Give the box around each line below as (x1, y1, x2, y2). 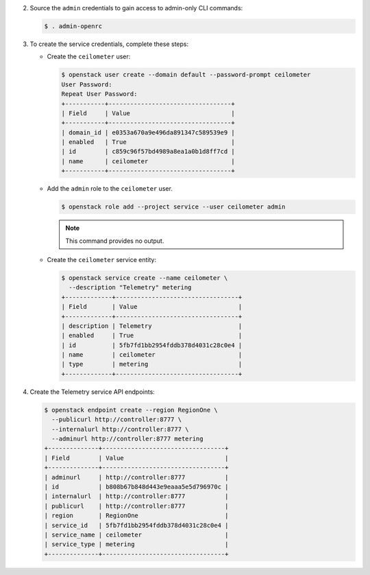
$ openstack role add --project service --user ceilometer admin (61, 203, 286, 211)
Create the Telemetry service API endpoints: (29, 388, 156, 396)
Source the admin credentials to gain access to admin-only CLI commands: (29, 4, 243, 12)
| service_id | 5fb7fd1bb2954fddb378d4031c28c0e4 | (44, 521, 229, 529)
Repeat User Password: (61, 90, 138, 98)
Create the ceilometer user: (47, 52, 131, 61)
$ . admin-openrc (44, 22, 103, 30)
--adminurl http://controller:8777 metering (51, 435, 203, 443)
